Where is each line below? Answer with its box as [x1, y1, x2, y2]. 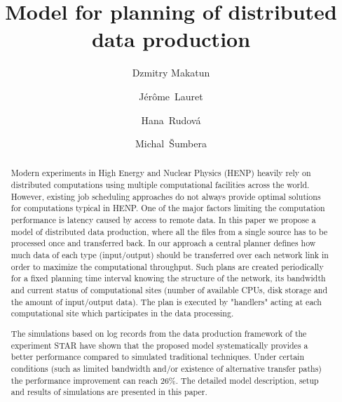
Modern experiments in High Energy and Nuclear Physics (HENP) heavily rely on [11, 167, 311, 179]
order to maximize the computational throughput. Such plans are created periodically [11, 260, 324, 272]
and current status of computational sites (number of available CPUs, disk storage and [11, 284, 328, 296]
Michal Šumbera [135, 136, 207, 151]
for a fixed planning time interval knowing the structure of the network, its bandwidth [11, 272, 326, 284]
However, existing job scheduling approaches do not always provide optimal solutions [11, 190, 321, 202]
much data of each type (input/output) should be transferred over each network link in [11, 249, 329, 261]
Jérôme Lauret [139, 88, 203, 103]
